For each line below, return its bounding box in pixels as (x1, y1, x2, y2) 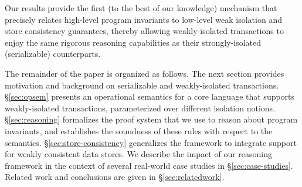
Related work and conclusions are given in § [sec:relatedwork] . (5, 171, 225, 183)
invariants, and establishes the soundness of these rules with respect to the (5, 124, 273, 137)
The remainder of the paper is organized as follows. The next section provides (5, 67, 284, 79)
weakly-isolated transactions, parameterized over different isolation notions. (5, 101, 276, 114)
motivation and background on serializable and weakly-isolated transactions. (5, 79, 279, 91)
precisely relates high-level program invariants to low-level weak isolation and (5, 13, 282, 25)
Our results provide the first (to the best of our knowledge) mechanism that (5, 2, 277, 13)
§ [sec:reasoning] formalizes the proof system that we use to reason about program (5, 113, 298, 125)
